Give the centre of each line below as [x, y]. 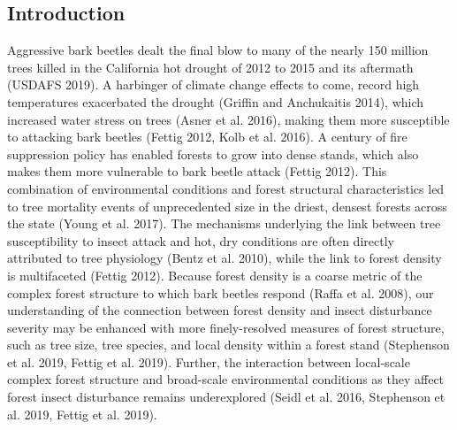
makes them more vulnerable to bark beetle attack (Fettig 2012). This [197, 171]
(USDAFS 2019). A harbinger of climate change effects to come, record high [213, 84]
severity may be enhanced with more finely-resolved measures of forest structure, [226, 327]
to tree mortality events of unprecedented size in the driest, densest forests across [227, 206]
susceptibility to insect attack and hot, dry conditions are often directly [201, 240]
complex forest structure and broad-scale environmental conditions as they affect [226, 379]
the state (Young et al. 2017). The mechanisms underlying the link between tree [224, 223]
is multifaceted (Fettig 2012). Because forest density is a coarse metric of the [215, 275]
